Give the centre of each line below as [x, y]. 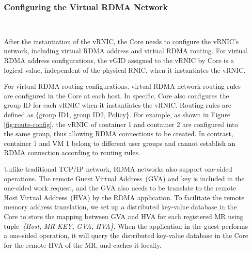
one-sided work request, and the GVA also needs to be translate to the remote [120, 188]
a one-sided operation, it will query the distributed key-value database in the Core [126, 235]
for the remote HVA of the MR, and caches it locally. [83, 245]
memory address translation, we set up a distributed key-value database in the [120, 207]
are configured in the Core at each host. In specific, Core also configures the [117, 95]
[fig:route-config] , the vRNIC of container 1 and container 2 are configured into [121, 124]
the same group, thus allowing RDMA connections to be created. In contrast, [118, 134]
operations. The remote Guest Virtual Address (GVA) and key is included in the [124, 178]
